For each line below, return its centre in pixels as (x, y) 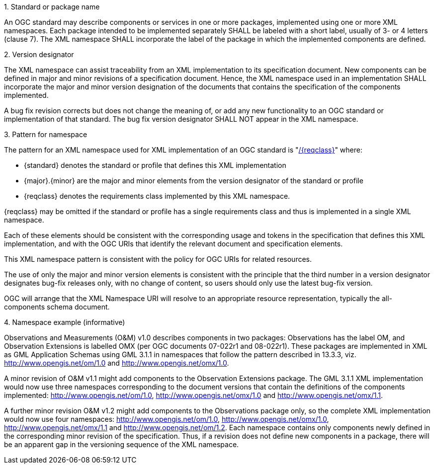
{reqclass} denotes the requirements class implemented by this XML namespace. (157, 196)
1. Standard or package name (52, 7)
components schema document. (57, 307)
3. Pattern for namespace (46, 134)
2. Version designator (39, 54)
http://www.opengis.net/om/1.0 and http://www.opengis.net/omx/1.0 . (117, 363)
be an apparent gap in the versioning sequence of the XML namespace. (122, 444)
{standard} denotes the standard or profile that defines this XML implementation (155, 165)
